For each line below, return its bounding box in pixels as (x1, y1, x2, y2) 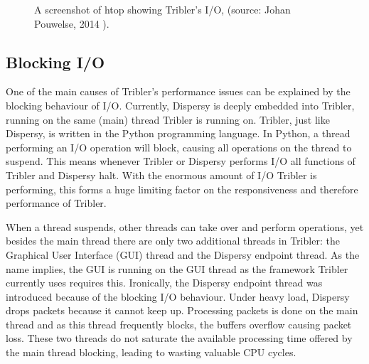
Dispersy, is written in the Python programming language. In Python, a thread (6, 126, 351, 141)
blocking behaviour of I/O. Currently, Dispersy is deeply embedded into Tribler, (6, 97, 355, 112)
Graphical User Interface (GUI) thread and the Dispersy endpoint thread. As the (6, 247, 360, 262)
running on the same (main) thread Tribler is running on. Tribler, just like (6, 112, 330, 127)
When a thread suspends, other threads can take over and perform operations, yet (6, 219, 364, 234)
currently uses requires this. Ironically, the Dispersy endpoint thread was (6, 275, 323, 290)
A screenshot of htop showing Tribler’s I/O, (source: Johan (34, 2, 291, 16)
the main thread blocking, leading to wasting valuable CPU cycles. (6, 345, 296, 360)
